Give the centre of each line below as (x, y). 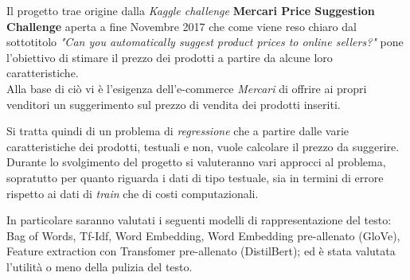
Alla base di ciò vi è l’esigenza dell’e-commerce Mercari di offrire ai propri (187, 88)
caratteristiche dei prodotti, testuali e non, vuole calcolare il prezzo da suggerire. (203, 146)
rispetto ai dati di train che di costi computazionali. (133, 193)
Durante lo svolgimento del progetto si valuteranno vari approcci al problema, (196, 162)
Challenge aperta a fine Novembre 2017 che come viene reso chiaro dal (182, 26)
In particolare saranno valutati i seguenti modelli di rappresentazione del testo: (199, 220)
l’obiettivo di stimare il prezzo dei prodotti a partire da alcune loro (170, 57)
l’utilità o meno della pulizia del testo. (100, 266)
